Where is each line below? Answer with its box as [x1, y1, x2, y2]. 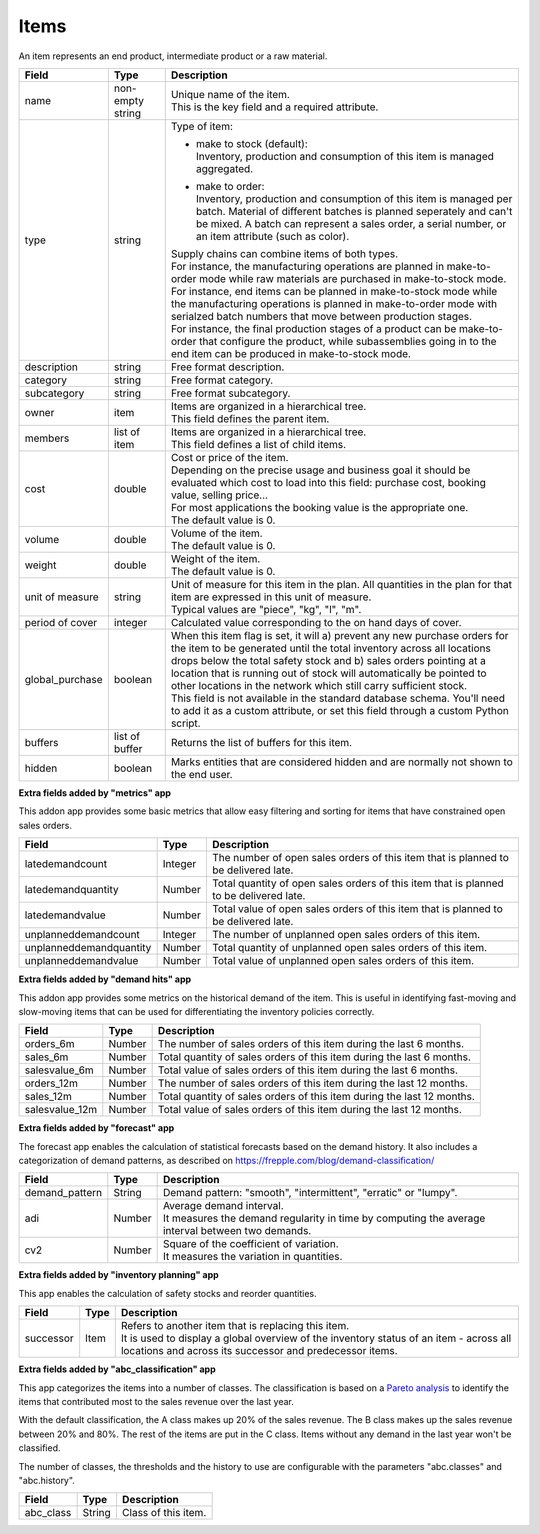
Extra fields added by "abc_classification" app [18, 1363, 217, 1375]
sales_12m [24, 1090, 72, 1104]
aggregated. [195, 161, 254, 175]
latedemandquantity [24, 883, 119, 897]
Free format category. [170, 373, 274, 387]
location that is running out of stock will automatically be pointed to [170, 666, 487, 680]
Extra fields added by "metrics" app [18, 786, 172, 799]
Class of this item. [121, 1506, 207, 1520]
